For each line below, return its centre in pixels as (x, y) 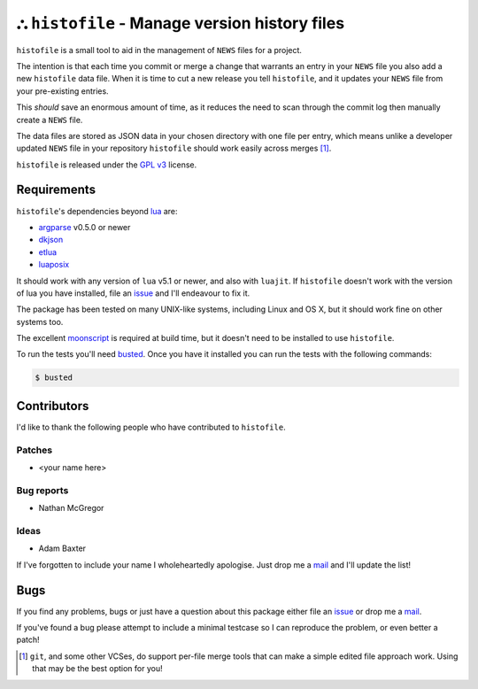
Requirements (56, 190)
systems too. (40, 321)
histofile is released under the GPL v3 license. (107, 165)
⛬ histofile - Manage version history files (181, 23)
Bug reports (42, 490)
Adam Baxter (62, 548)
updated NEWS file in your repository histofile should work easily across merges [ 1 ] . (174, 148)
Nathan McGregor (71, 508)
